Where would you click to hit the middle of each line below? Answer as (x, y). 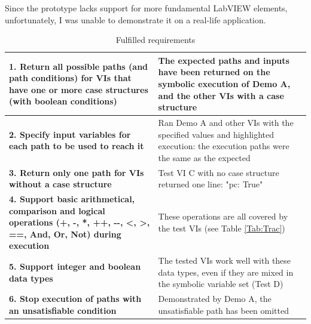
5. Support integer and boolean (75, 266)
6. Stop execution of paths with (75, 299)
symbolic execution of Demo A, (224, 83)
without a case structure (60, 184)
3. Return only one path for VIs (77, 172)
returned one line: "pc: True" (211, 184)
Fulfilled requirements (155, 40)
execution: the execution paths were (224, 146)
